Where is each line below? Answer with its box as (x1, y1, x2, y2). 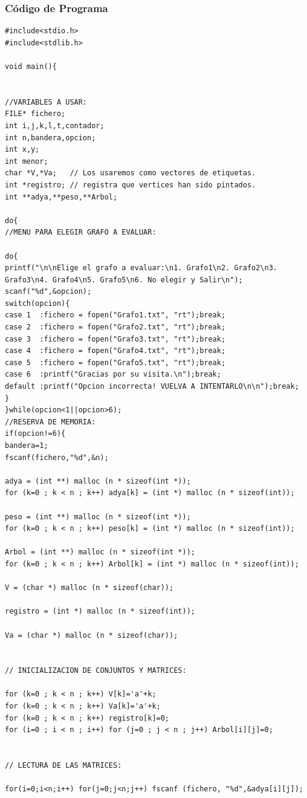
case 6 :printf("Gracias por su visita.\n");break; (5, 370, 221, 379)
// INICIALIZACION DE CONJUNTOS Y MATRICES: (5, 666, 187, 675)
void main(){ (5, 62, 57, 71)
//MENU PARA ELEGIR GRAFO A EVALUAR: (5, 228, 157, 237)
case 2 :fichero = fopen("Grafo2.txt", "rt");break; (5, 323, 226, 332)
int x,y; (5, 145, 40, 154)
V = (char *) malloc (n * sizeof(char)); (5, 583, 174, 592)
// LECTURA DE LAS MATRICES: (5, 761, 122, 770)
